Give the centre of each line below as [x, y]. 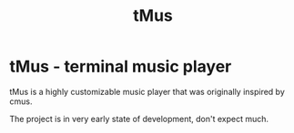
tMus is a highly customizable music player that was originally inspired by [147, 91]
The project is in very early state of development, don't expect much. [139, 119]
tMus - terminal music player [121, 66]
